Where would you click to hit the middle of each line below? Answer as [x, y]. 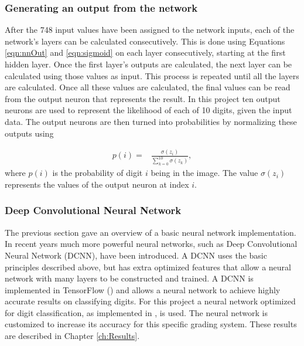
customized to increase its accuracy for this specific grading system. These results [151, 324]
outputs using [29, 133]
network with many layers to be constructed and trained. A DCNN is [129, 278]
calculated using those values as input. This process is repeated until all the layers [152, 75]
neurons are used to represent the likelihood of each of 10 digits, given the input [148, 110]
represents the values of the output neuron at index [97, 184]
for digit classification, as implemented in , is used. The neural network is [136, 312]
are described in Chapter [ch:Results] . [72, 336]
